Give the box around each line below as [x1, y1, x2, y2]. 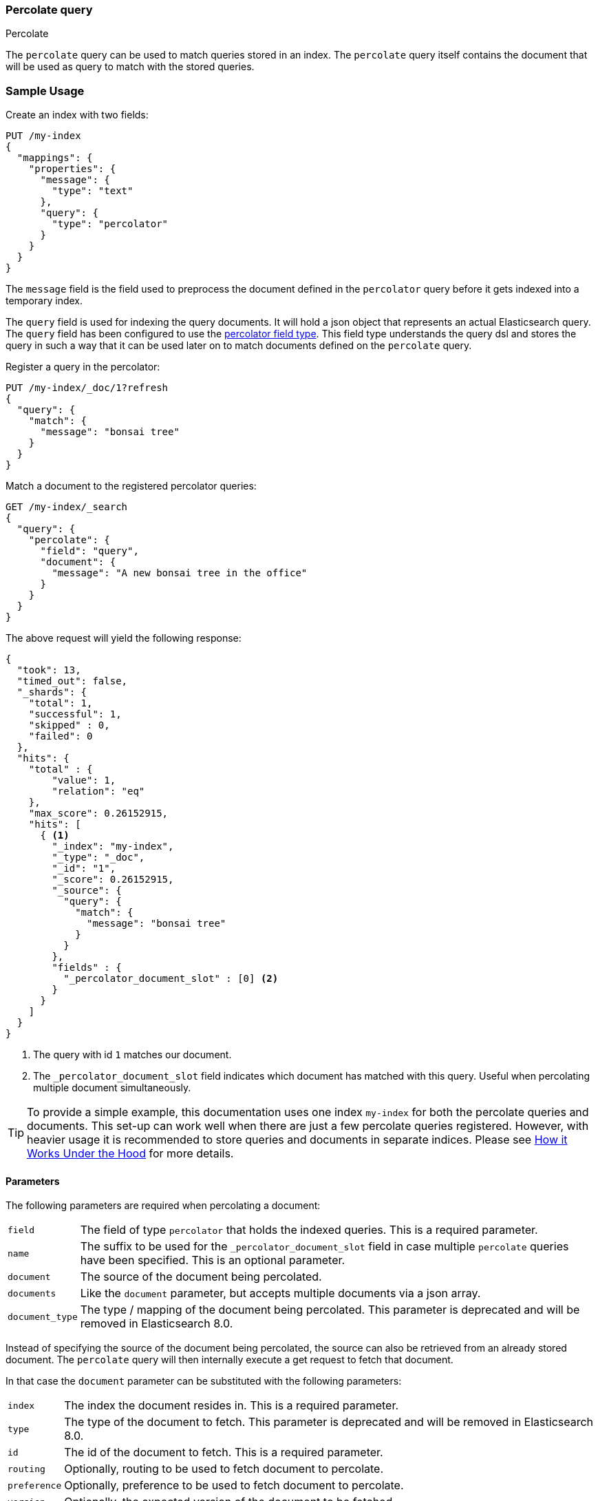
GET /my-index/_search [6, 501, 128, 513]
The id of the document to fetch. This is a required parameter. [64, 1445, 383, 1460]
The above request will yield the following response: [6, 632, 242, 644]
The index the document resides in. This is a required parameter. [64, 1398, 399, 1413]
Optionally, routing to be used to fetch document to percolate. [64, 1462, 384, 1476]
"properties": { [28, 163, 116, 175]
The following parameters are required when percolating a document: [6, 1199, 321, 1212]
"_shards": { [17, 686, 87, 698]
